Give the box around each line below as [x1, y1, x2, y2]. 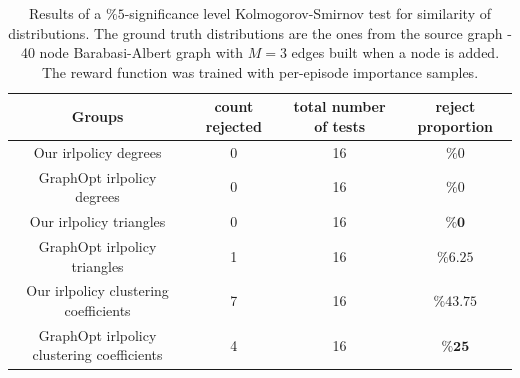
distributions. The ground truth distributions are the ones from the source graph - [8, 22, 512, 43]
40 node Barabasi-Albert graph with [20, 42, 244, 63]
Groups [71, 106, 124, 127]
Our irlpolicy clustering [26, 280, 169, 301]
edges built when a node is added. [291, 42, 500, 63]
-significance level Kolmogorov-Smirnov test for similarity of [124, 3, 491, 23]
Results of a [29, 3, 102, 23]
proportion [417, 115, 494, 136]
